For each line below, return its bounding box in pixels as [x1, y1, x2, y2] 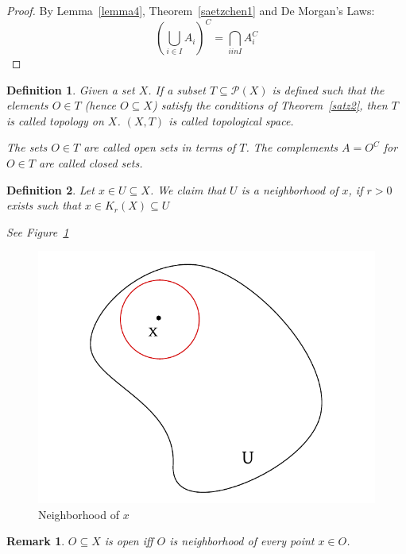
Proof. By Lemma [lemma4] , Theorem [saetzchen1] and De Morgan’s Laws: [6, 2, 375, 18]
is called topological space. [168, 112, 294, 129]
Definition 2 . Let [6, 181, 95, 198]
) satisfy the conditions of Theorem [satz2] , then [152, 97, 388, 113]
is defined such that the [272, 81, 385, 98]
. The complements [246, 139, 338, 156]
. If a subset [148, 81, 206, 98]
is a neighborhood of [241, 181, 338, 198]
